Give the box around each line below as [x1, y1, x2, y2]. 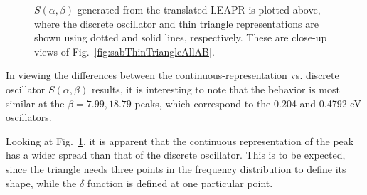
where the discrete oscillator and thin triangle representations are [34, 16, 319, 31]
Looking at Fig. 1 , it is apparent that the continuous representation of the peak [6, 133, 354, 148]
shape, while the [6, 175, 77, 190]
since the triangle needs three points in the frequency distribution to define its [6, 161, 346, 176]
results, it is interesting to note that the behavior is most [91, 81, 340, 96]
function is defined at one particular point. [87, 175, 273, 190]
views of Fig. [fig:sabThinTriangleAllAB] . [34, 43, 215, 58]
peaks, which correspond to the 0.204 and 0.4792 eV [134, 95, 361, 110]
